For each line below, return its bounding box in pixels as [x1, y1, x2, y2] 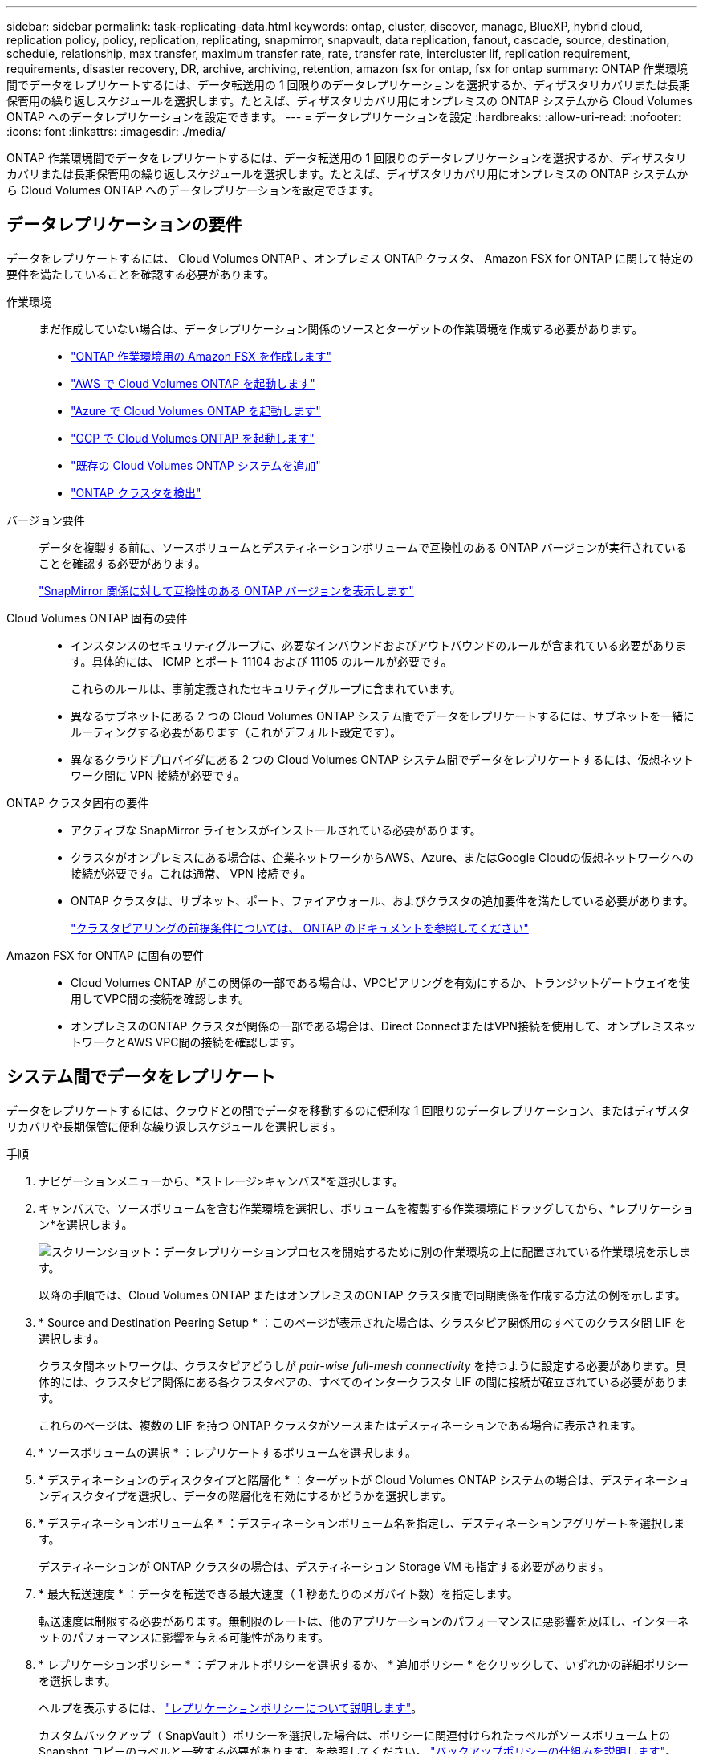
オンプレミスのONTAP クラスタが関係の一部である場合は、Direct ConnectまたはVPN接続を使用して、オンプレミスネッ [71, 1018, 697, 1033]
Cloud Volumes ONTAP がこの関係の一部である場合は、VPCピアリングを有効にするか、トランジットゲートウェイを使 [71, 975, 690, 989]
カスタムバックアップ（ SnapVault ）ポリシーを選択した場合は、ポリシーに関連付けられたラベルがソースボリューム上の [39, 1727, 670, 1742]
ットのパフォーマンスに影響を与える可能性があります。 [39, 1630, 329, 1644]
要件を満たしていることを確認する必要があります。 [6, 267, 275, 281]
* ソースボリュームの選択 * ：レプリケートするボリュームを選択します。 [39, 1445, 417, 1459]
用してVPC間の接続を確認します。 [71, 991, 250, 1005]
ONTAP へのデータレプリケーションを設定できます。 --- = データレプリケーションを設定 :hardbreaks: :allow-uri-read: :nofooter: [6, 110, 681, 124]
